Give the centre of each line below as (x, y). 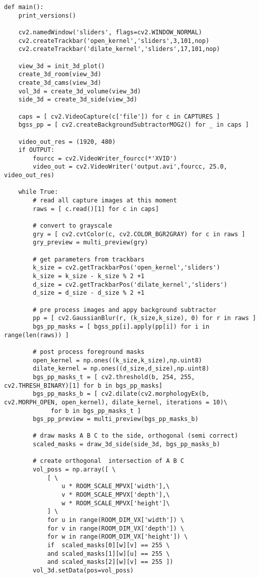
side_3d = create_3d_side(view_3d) (78, 100)
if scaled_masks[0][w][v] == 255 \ (108, 545)
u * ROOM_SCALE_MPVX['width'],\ (116, 486)
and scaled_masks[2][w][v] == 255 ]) (110, 562)
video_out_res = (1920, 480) (67, 142)
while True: (38, 192)
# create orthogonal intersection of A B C (108, 461)
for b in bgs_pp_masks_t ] (96, 411)
